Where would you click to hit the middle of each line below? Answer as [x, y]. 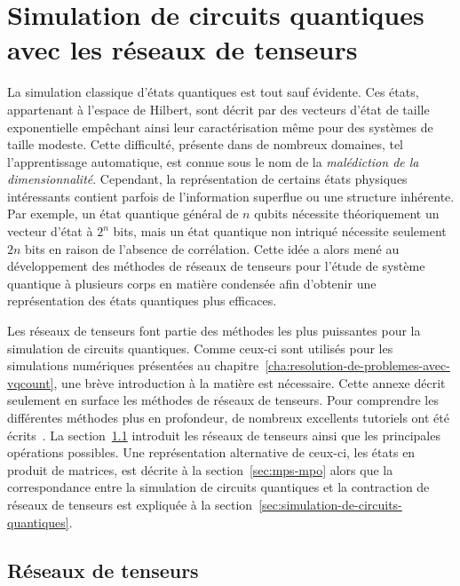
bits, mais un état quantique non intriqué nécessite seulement [280, 231]
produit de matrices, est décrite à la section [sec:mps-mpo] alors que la [200, 469]
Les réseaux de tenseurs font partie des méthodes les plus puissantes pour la [214, 331]
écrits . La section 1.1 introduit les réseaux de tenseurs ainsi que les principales [224, 435]
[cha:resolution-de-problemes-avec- [357, 365]
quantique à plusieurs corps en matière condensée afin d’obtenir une [192, 283]
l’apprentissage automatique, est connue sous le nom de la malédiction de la [213, 161]
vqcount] [31, 382]
